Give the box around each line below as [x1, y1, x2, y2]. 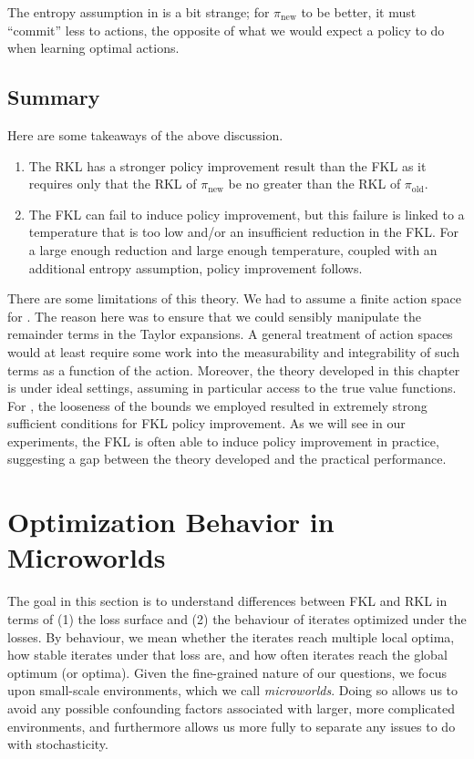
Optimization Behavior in [7, 503, 335, 540]
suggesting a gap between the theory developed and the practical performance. [7, 449, 447, 468]
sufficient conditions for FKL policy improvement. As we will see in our [7, 414, 406, 433]
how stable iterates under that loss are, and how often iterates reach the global [7, 645, 448, 664]
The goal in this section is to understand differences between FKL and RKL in [7, 591, 448, 610]
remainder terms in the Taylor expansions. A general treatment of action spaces [7, 324, 453, 344]
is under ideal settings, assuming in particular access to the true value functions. [7, 378, 457, 397]
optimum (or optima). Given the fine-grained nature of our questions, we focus [7, 662, 447, 682]
